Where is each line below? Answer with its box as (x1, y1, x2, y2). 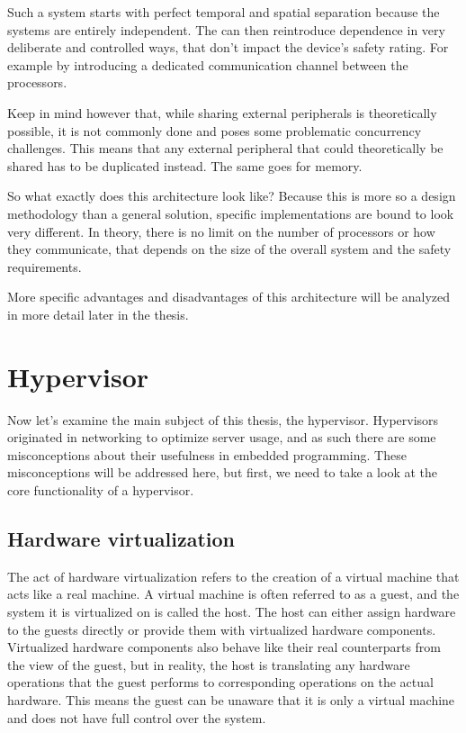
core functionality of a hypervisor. (7, 481, 194, 499)
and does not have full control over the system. (7, 708, 266, 727)
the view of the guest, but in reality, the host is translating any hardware (7, 655, 410, 674)
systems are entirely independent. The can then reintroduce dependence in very (7, 20, 445, 39)
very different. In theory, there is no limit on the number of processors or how (7, 222, 435, 240)
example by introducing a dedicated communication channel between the (7, 55, 408, 74)
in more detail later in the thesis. (7, 304, 189, 323)
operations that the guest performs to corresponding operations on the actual (7, 673, 434, 692)
